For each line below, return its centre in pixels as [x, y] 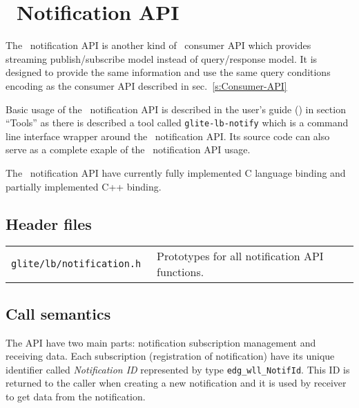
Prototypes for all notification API [240, 256]
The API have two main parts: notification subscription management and [161, 342]
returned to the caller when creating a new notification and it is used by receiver [176, 383]
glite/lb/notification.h [76, 264]
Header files [49, 223]
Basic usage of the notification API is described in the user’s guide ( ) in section [176, 109]
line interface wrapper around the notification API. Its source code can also [168, 136]
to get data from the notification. [76, 396]
